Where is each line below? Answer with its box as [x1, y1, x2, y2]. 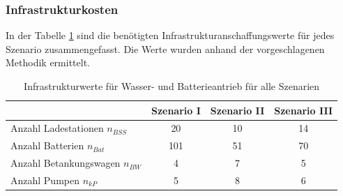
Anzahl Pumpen [10, 172, 79, 187]
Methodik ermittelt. [6, 55, 91, 70]
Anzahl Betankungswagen [10, 156, 121, 170]
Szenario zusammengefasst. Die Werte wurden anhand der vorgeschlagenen [6, 41, 325, 56]
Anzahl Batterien [10, 138, 84, 153]
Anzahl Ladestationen [10, 121, 104, 135]
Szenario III [274, 103, 333, 117]
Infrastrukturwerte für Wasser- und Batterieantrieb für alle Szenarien [24, 79, 320, 93]
